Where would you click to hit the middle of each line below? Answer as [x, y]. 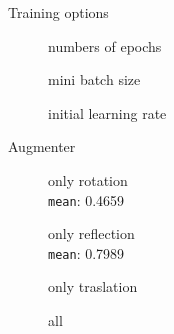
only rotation [88, 179]
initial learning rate [107, 112]
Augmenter [42, 146]
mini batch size [94, 79]
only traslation [93, 286]
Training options [58, 12]
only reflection [91, 233]
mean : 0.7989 [86, 252]
